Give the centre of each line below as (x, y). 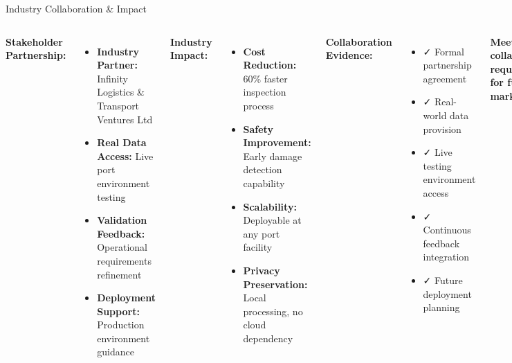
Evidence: (349, 55)
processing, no (273, 311)
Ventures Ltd (125, 119)
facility (258, 247)
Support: (118, 311)
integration (446, 257)
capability (264, 183)
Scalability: (270, 206)
